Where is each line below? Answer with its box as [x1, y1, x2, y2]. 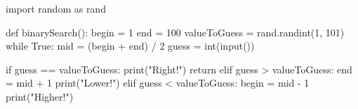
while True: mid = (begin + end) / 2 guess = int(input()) [6, 38, 255, 53]
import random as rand [6, 1, 106, 15]
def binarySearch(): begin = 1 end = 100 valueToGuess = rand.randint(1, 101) [6, 24, 345, 39]
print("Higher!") [6, 89, 74, 103]
